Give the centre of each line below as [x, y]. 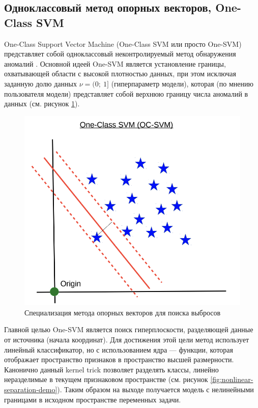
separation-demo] [31, 389]
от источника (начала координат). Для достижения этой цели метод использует [127, 340]
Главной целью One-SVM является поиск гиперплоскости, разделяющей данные [129, 329]
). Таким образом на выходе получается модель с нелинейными [155, 389]
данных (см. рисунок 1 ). [42, 104]
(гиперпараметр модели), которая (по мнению [182, 83]
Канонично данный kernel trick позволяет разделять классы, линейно [111, 369]
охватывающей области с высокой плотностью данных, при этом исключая [120, 74]
